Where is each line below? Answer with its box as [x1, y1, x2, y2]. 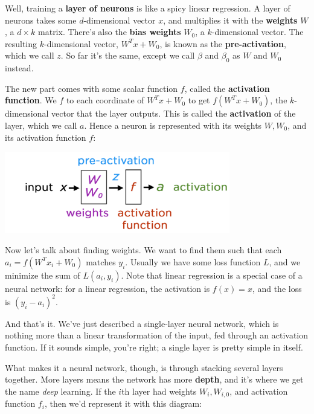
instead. [5, 62, 34, 74]
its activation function [5, 131, 86, 143]
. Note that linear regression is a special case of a [121, 268, 303, 281]
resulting [5, 37, 37, 50]
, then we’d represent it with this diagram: [44, 397, 202, 410]
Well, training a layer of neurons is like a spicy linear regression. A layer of [5, 2, 290, 14]
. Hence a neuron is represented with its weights [84, 118, 262, 131]
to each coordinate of [66, 94, 144, 106]
